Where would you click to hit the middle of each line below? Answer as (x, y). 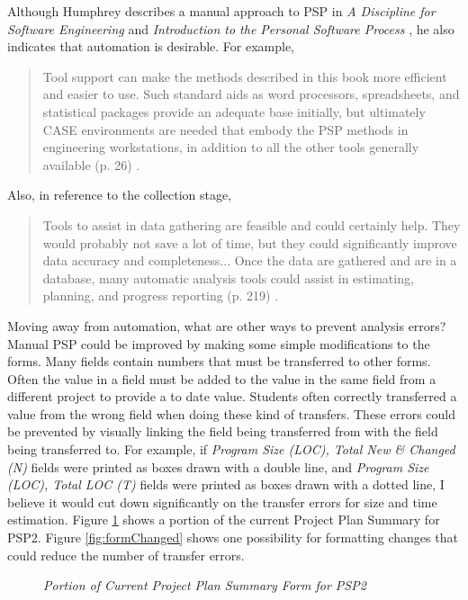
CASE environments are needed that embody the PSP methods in (225, 129)
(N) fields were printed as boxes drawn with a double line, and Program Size (218, 466)
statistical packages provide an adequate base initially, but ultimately (234, 111)
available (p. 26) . (91, 164)
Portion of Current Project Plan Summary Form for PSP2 (205, 585)
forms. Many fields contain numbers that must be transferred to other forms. (219, 361)
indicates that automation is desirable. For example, (151, 46)
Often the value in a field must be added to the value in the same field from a (222, 378)
